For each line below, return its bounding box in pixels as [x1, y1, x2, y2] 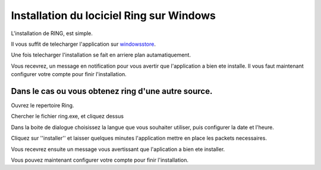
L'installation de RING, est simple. [11, 30, 93, 37]
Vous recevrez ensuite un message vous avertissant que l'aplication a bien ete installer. [11, 146, 225, 153]
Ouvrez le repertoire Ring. [11, 102, 74, 109]
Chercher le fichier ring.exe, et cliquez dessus [11, 113, 124, 120]
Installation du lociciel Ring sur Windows [11, 9, 216, 22]
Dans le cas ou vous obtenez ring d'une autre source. [11, 86, 213, 96]
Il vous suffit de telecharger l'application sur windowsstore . [11, 40, 156, 48]
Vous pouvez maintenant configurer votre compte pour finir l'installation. [11, 156, 189, 163]
